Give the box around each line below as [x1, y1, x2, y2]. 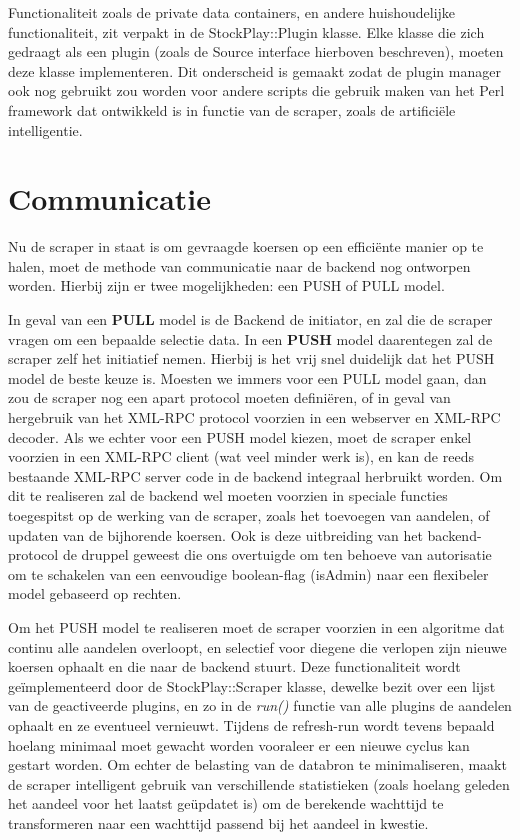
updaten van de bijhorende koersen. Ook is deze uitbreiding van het [8, 524, 423, 545]
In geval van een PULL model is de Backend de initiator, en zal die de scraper [8, 309, 493, 330]
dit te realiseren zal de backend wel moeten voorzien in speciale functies [8, 485, 448, 506]
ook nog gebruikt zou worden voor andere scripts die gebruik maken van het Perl [8, 80, 505, 101]
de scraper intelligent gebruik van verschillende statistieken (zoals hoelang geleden [8, 773, 510, 794]
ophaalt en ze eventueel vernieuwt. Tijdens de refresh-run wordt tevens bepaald [8, 714, 495, 735]
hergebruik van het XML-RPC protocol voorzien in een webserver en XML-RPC [8, 407, 501, 428]
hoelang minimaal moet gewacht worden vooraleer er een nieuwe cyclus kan [8, 734, 470, 755]
